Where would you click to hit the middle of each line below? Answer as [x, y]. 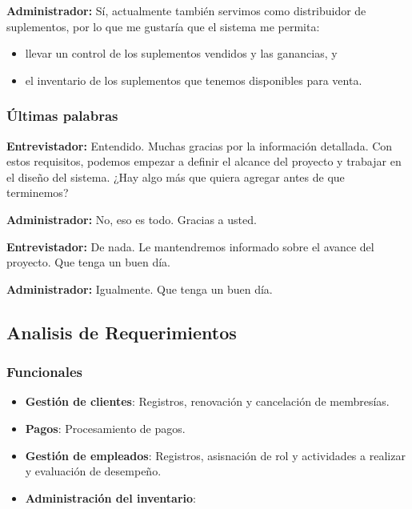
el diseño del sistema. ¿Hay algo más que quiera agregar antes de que [176, 176]
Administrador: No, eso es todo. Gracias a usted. [132, 219]
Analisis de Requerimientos [122, 332]
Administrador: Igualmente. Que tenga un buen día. [140, 289]
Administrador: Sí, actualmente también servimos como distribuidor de [186, 10]
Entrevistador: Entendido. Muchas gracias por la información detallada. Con [200, 145]
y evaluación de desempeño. [93, 471]
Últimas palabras [62, 116]
